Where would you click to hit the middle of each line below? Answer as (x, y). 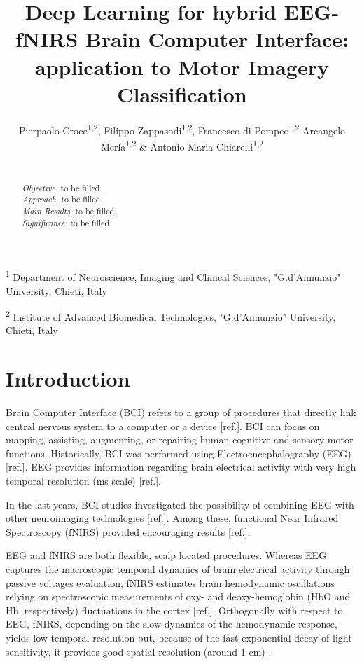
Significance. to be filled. (67, 222)
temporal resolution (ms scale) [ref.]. (84, 481)
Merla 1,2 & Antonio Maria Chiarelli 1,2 (182, 145)
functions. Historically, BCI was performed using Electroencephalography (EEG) (179, 453)
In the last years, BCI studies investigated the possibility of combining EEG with (180, 504)
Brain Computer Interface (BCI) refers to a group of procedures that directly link (181, 412)
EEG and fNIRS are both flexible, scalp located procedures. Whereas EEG (166, 555)
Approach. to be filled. (62, 199)
